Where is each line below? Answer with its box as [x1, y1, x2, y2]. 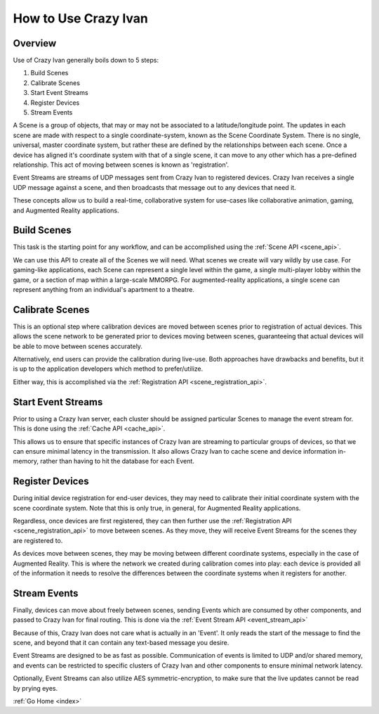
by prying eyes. [13, 684, 58, 692]
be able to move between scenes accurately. [13, 342, 143, 350]
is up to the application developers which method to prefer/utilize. [13, 364, 204, 373]
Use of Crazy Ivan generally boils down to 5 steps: [13, 56, 159, 65]
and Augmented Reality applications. [13, 206, 119, 215]
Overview [13, 37, 57, 49]
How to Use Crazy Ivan [13, 11, 149, 26]
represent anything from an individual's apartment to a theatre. [13, 286, 194, 293]
